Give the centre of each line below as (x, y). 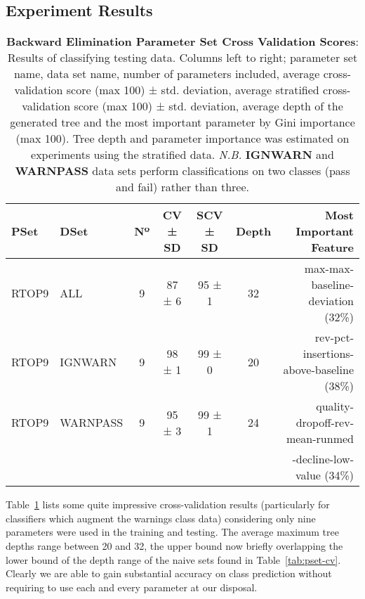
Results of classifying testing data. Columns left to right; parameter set (182, 58)
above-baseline (318, 370)
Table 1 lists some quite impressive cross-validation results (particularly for (168, 504)
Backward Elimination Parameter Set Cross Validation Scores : (182, 41)
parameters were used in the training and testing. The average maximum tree (172, 532)
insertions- (328, 354)
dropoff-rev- (325, 423)
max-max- (329, 269)
